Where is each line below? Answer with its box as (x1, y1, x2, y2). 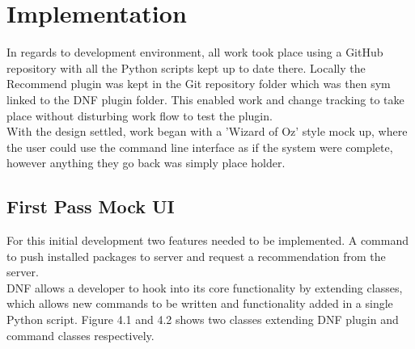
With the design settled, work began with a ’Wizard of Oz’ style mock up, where (6, 123, 408, 140)
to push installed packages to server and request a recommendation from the (6, 247, 386, 264)
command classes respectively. (6, 326, 155, 343)
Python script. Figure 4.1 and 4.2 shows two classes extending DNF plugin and (6, 311, 399, 328)
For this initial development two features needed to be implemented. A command (6, 232, 409, 249)
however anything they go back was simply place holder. (6, 154, 286, 171)
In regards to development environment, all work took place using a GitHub (6, 44, 383, 61)
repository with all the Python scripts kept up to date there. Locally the (6, 59, 366, 76)
